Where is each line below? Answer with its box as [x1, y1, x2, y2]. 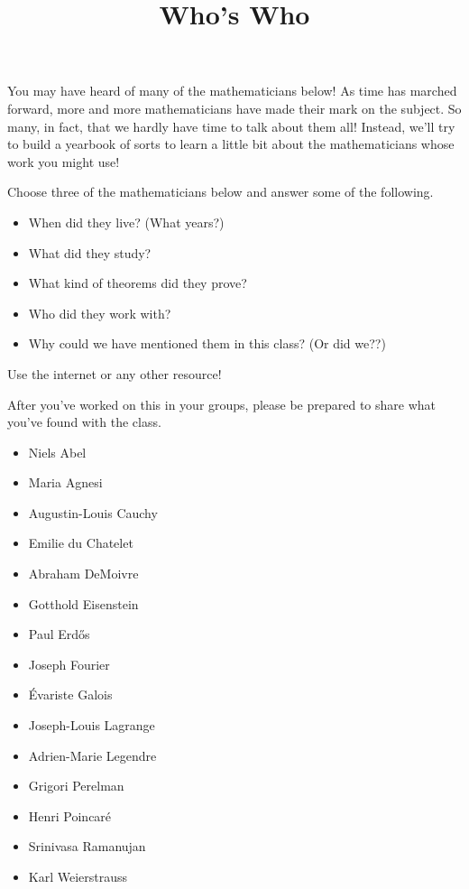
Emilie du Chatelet [28, 533, 133, 552]
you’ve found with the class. [7, 412, 161, 431]
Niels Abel [28, 442, 87, 461]
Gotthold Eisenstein [28, 594, 139, 613]
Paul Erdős [28, 625, 90, 644]
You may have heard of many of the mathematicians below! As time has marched [7, 81, 457, 100]
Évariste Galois [28, 685, 113, 704]
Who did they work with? [28, 303, 171, 322]
